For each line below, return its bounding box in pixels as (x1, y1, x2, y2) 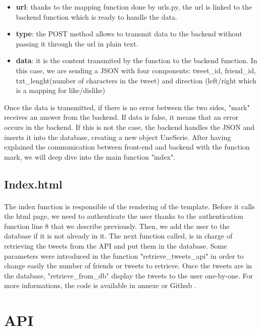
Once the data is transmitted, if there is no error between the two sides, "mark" (4, 102, 250, 112)
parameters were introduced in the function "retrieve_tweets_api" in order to (4, 250, 244, 261)
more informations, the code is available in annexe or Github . (4, 280, 196, 291)
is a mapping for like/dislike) (16, 85, 106, 96)
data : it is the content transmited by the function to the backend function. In (16, 55, 257, 66)
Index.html (4, 176, 63, 192)
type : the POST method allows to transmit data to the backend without (16, 28, 242, 39)
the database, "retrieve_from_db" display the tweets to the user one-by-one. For (4, 270, 253, 280)
